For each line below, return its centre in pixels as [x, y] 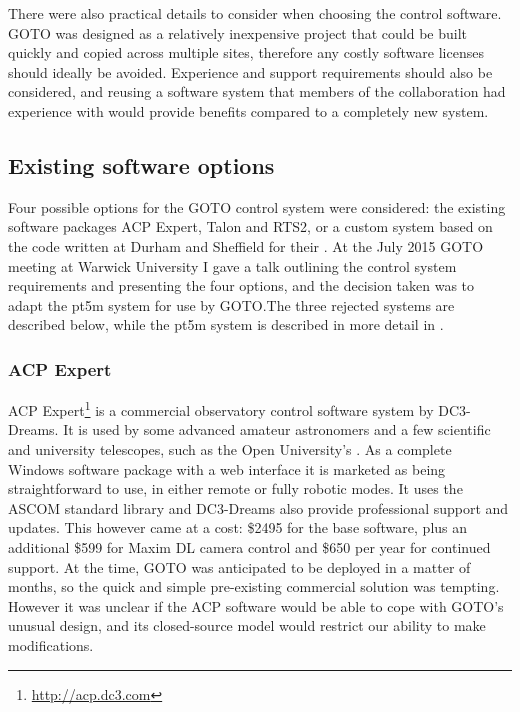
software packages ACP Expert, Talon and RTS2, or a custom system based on [250, 226]
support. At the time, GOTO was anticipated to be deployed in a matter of [239, 566]
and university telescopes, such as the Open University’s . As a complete [230, 448]
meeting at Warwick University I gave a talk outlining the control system [232, 265]
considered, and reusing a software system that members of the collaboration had [257, 91]
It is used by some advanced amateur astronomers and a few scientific [277, 429]
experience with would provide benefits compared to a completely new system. [248, 110]
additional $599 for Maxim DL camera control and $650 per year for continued [249, 546]
